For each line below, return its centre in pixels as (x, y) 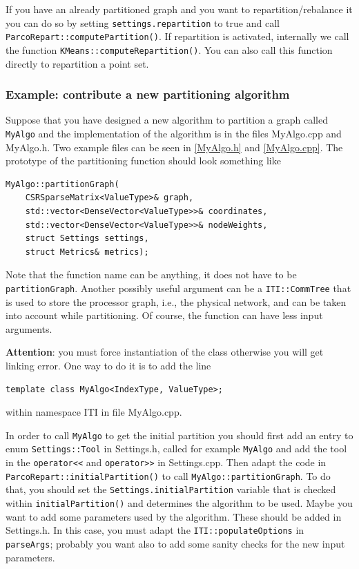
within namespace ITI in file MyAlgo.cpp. (94, 412)
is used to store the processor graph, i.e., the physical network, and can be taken (176, 301)
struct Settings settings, (87, 239)
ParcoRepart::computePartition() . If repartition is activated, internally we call (177, 36)
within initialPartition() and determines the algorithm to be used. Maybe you (179, 503)
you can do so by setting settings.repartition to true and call (143, 22)
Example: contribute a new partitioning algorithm (148, 94)
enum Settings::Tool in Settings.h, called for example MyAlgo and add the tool (176, 449)
